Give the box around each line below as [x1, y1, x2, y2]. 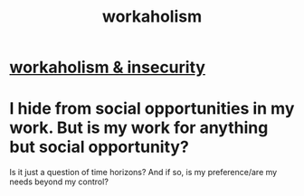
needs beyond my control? [9, 176, 109, 187]
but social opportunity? [9, 137, 190, 157]
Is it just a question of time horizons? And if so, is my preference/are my [9, 167, 278, 178]
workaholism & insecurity [9, 57, 206, 78]
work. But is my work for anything [9, 117, 269, 138]
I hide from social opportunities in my [9, 98, 295, 119]
